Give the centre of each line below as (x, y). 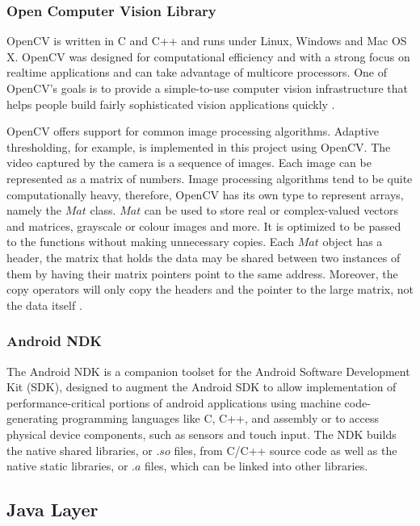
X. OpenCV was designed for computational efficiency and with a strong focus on (208, 56)
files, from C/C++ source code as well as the (286, 450)
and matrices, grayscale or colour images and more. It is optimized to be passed (204, 225)
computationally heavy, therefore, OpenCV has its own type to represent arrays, (205, 194)
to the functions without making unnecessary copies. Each (150, 242)
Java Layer (52, 509)
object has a (353, 242)
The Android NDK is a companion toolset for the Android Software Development (208, 371)
